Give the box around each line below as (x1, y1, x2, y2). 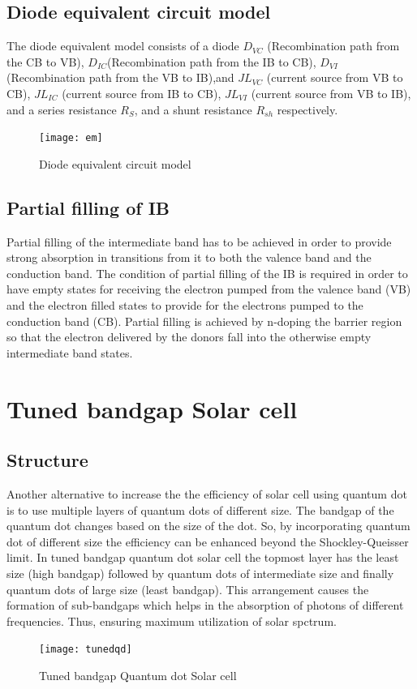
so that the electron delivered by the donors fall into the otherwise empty (6, 328, 372, 345)
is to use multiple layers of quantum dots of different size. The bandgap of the (6, 501, 394, 518)
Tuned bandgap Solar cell (6, 392, 298, 425)
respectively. (277, 101, 338, 118)
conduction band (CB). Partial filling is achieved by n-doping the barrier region (6, 312, 402, 329)
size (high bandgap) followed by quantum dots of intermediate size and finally (6, 564, 394, 581)
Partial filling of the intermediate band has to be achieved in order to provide (6, 233, 392, 250)
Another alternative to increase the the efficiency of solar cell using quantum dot (6, 485, 407, 502)
